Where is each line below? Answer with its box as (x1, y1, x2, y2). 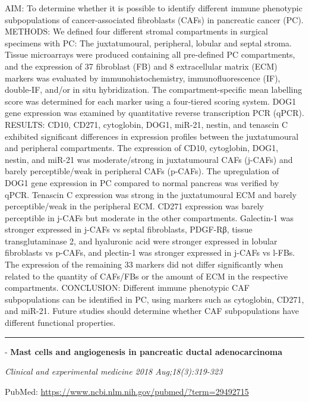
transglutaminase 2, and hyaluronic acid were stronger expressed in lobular (5, 234, 278, 247)
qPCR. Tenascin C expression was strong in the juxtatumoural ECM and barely (5, 188, 297, 200)
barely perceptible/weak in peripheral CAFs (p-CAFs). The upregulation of (5, 165, 279, 177)
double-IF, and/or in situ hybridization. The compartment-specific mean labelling (5, 83, 302, 96)
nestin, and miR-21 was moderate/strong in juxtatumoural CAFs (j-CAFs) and (5, 153, 293, 165)
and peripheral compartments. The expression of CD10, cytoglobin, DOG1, (5, 142, 279, 154)
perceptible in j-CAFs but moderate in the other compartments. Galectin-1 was (5, 211, 294, 224)
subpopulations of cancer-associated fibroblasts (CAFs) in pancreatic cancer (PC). (5, 13, 304, 26)
